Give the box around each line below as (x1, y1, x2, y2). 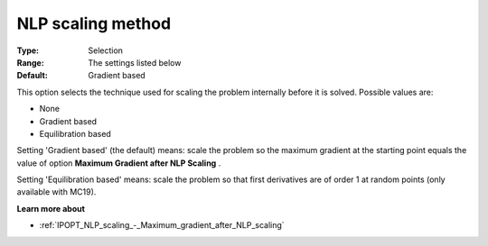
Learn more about (16, 203, 86, 214)
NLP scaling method (16, 14, 172, 33)
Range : (16, 57, 44, 68)
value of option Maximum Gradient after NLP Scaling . (16, 158, 221, 169)
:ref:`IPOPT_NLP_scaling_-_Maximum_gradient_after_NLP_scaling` (39, 220, 285, 231)
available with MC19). (16, 187, 97, 197)
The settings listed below (88, 57, 182, 68)
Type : (16, 45, 40, 56)
